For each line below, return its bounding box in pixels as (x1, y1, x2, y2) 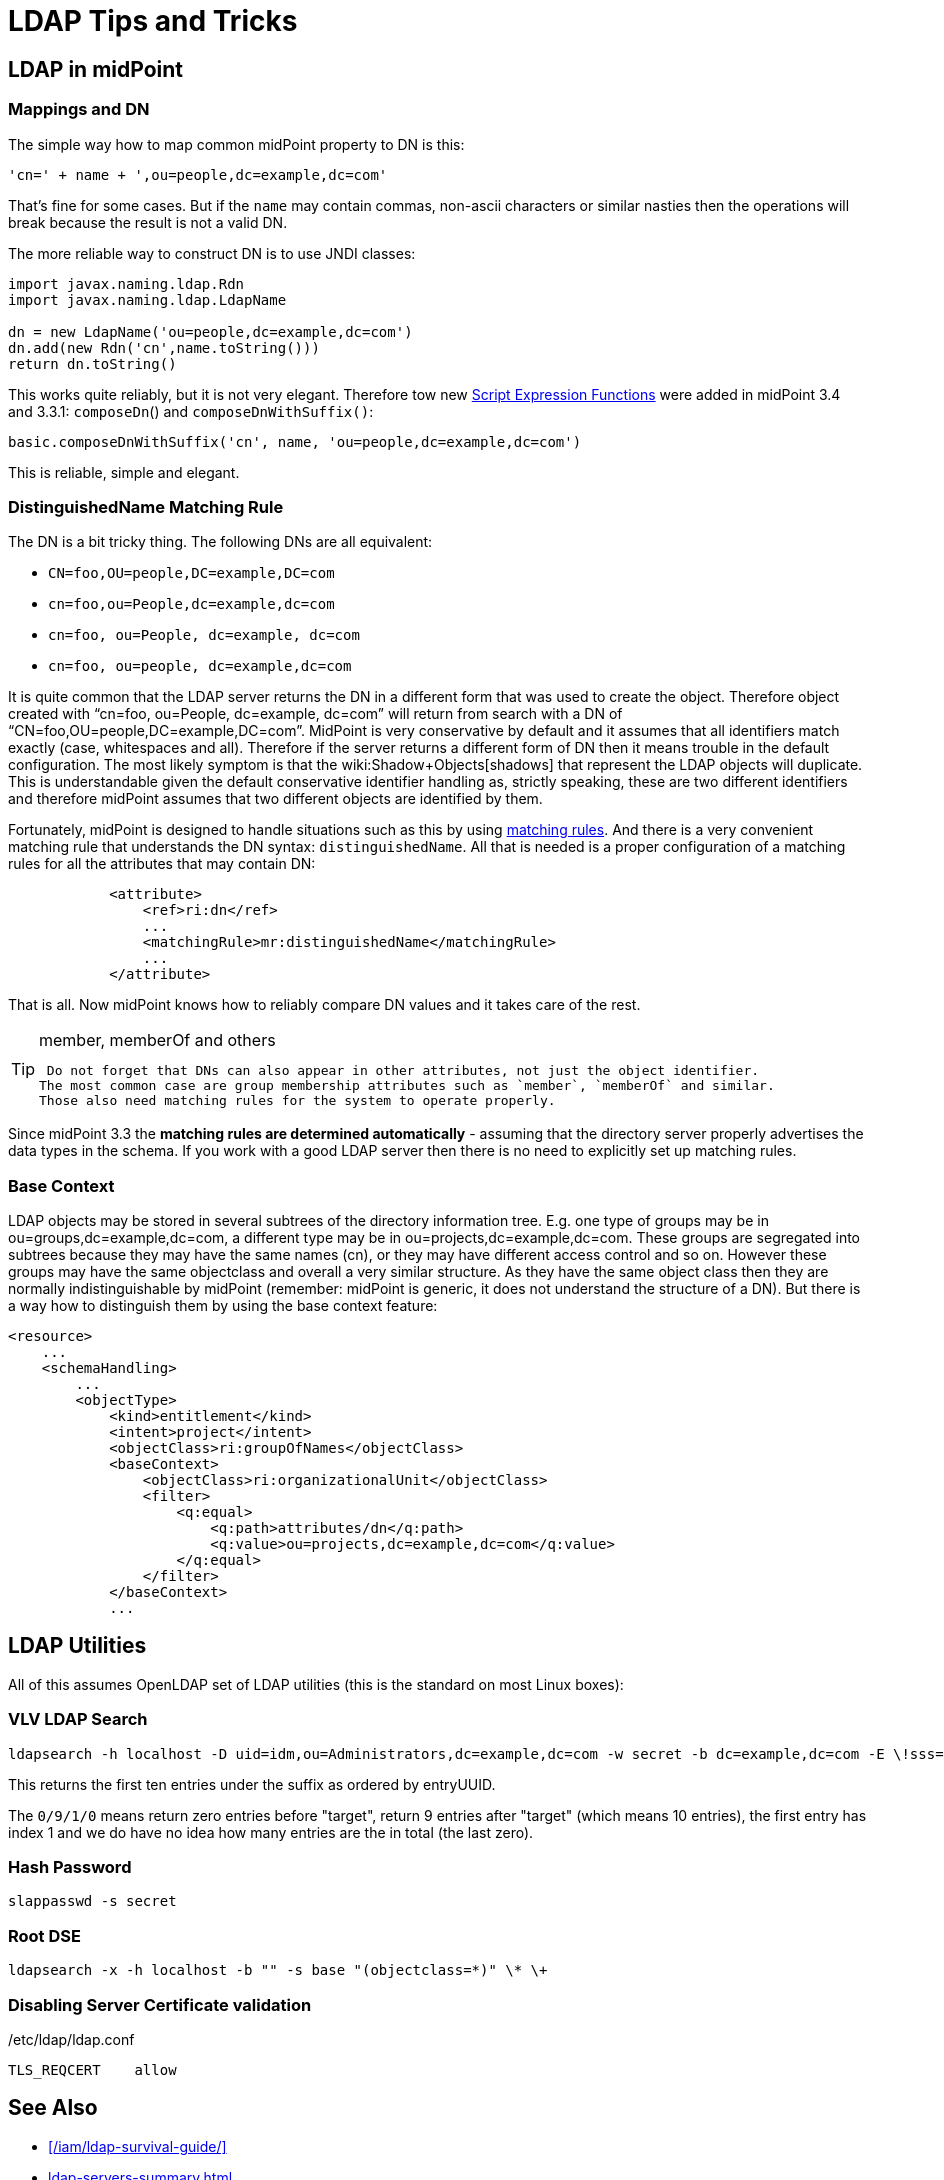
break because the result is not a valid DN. (8, 213, 288, 231)
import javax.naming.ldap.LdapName (8, 291, 287, 308)
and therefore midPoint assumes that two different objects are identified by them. (8, 790, 543, 808)
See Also (8, 2095, 98, 2121)
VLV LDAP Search (8, 1709, 148, 1730)
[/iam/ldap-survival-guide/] (48, 2137, 227, 2155)
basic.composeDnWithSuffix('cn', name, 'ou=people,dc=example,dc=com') (8, 433, 582, 450)
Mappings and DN (8, 99, 150, 120)
